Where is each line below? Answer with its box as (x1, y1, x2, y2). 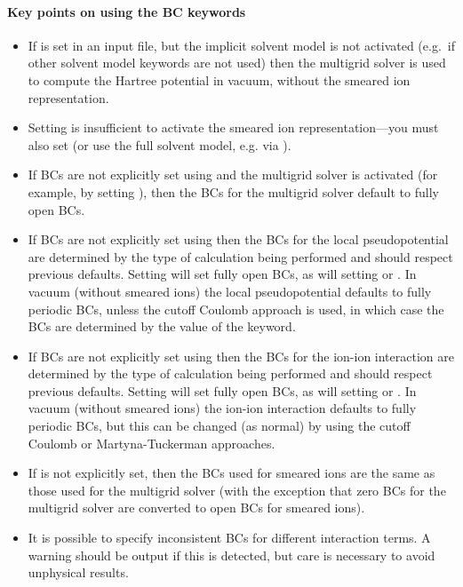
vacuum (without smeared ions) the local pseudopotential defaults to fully (28, 282, 432, 300)
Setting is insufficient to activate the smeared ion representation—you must (28, 118, 439, 137)
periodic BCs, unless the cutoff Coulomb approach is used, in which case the (28, 299, 444, 318)
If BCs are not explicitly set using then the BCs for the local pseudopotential (28, 230, 449, 249)
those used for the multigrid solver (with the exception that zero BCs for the (28, 480, 446, 499)
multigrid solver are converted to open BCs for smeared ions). (28, 498, 365, 517)
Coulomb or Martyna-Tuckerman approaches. (28, 433, 275, 452)
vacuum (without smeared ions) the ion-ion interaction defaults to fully (28, 399, 417, 417)
